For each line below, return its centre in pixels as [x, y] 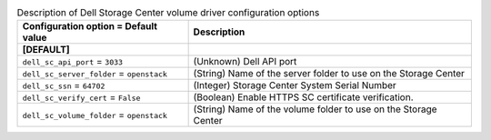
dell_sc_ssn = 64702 [64, 85]
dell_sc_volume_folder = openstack [95, 115]
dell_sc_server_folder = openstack [95, 74]
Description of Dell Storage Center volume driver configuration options [168, 13]
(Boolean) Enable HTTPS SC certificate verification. [303, 97]
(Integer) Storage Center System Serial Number [295, 85]
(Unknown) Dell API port [245, 62]
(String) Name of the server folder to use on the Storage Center [329, 74]
